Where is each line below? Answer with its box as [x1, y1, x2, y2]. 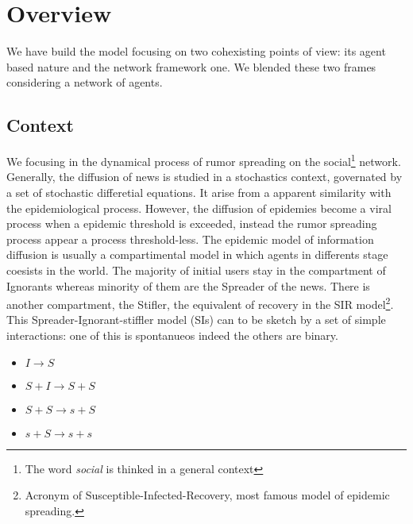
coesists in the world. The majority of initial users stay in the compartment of [6, 261, 386, 278]
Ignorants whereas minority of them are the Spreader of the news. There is [6, 277, 370, 294]
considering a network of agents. [6, 74, 163, 91]
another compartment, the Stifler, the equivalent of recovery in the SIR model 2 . [6, 294, 394, 312]
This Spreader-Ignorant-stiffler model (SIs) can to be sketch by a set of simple [6, 311, 386, 328]
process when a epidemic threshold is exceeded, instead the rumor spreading [6, 215, 377, 232]
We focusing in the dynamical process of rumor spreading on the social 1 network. [6, 151, 401, 169]
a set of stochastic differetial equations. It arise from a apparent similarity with [6, 183, 392, 200]
